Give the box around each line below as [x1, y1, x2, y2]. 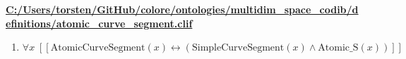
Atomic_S [318, 43, 359, 53]
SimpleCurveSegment [191, 43, 285, 53]
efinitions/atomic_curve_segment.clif [6, 15, 193, 30]
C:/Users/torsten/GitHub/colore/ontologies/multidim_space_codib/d [6, 2, 359, 16]
